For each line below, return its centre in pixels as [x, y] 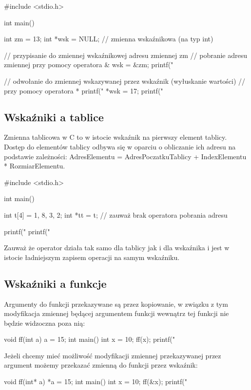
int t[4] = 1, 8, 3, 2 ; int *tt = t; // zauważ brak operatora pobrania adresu [116, 214]
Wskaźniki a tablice [54, 117]
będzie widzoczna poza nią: [45, 323]
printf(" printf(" [27, 231]
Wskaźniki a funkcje [55, 283]
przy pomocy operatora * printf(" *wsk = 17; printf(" [84, 90]
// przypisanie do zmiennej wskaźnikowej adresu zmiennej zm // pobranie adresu [125, 55]
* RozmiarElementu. [35, 166]
